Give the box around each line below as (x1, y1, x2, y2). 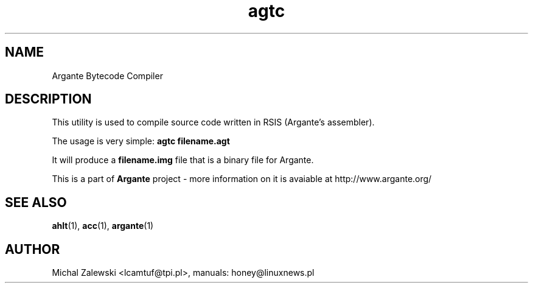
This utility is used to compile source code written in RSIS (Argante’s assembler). (52, 117, 375, 128)
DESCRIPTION (5, 91, 92, 107)
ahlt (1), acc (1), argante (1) (52, 220, 154, 231)
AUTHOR (5, 241, 60, 257)
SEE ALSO (5, 194, 67, 210)
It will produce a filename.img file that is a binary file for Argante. (52, 155, 314, 166)
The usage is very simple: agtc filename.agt (52, 136, 230, 147)
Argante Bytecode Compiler (52, 70, 163, 81)
